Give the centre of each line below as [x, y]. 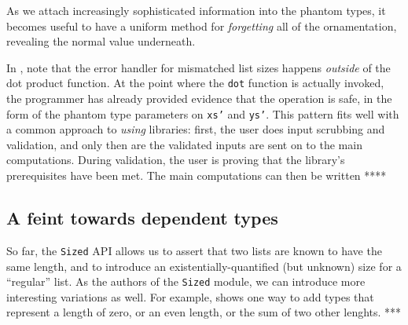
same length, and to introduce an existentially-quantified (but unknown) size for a [204, 266]
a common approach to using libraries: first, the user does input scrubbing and [196, 129]
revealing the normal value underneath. [101, 41]
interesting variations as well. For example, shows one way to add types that [190, 296]
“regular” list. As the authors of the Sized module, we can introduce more [186, 281]
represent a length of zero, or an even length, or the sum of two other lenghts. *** [204, 312]
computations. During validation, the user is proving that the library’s [176, 160]
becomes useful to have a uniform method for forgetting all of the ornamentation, [202, 26]
